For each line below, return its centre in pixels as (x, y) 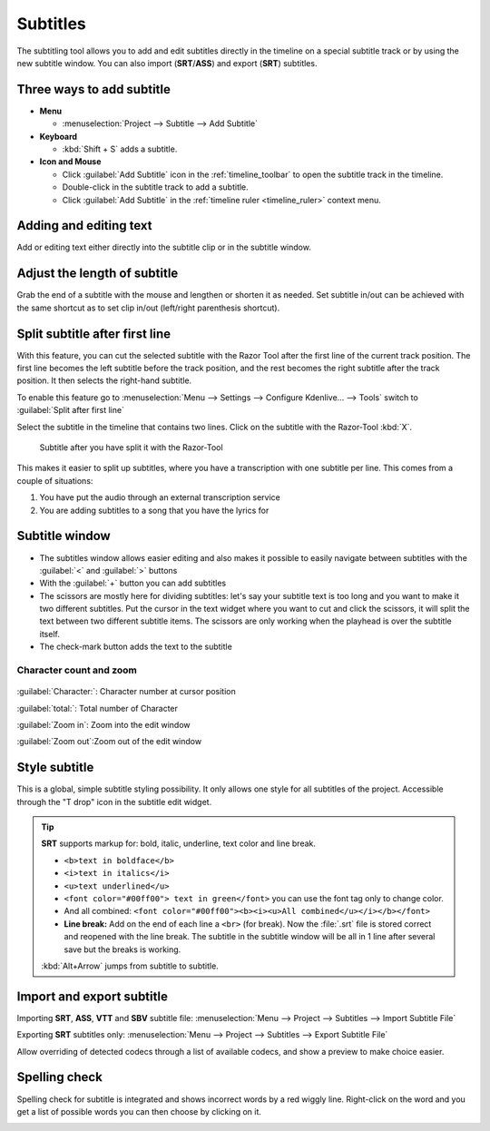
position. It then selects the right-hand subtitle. (104, 380)
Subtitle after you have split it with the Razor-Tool (131, 447)
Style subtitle (55, 767)
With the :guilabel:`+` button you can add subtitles (133, 583)
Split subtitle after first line (94, 334)
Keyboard (58, 136)
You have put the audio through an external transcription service (160, 497)
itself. (50, 634)
